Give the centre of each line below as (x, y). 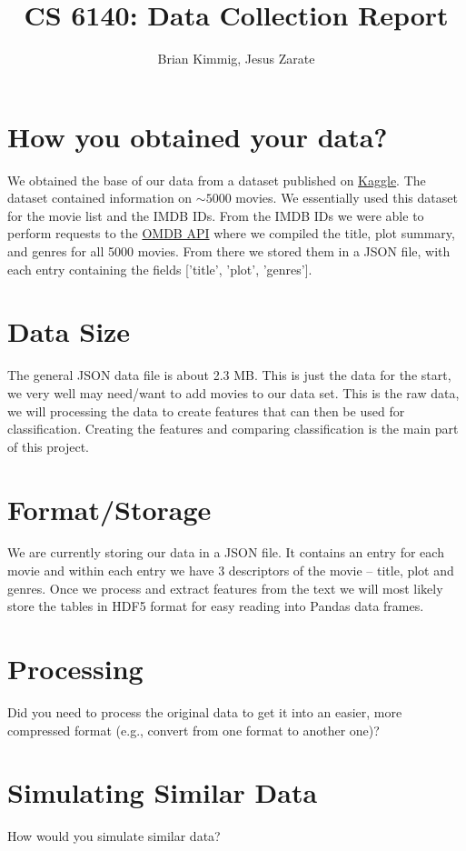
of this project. (48, 446)
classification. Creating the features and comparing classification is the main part (233, 429)
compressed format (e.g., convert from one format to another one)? (193, 730)
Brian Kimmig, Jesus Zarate (236, 59)
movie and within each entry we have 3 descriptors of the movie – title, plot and (231, 571)
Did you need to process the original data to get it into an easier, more (205, 711)
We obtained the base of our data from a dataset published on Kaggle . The (217, 180)
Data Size (69, 331)
